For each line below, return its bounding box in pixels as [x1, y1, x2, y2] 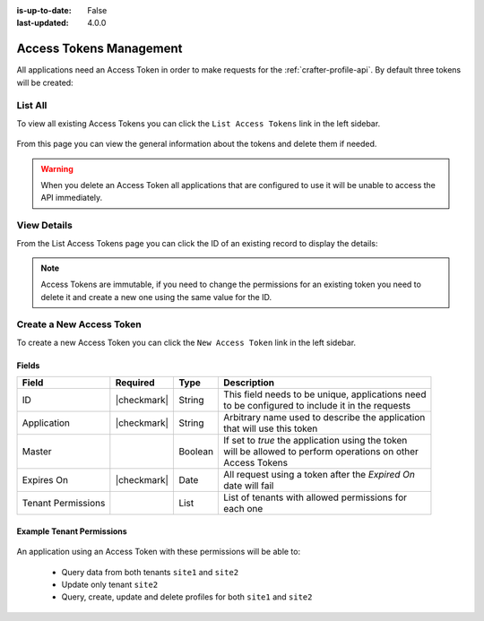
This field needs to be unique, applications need [223, 388, 427, 401]
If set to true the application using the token [223, 435, 408, 447]
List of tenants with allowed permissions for [223, 491, 408, 504]
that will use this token [223, 422, 318, 435]
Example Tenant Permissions [16, 525, 127, 537]
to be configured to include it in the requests [223, 400, 411, 412]
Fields [16, 359, 40, 371]
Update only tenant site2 [61, 579, 159, 591]
